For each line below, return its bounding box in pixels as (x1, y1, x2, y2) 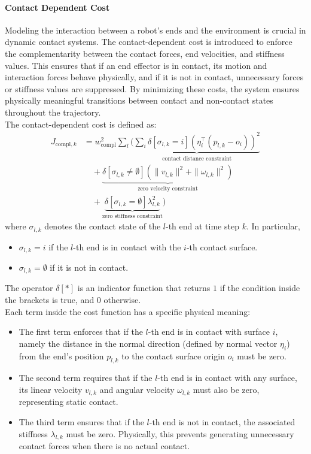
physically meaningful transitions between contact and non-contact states (5, 94, 273, 107)
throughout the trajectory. (5, 105, 101, 118)
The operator (5, 282, 53, 294)
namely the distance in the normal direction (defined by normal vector (19, 337, 278, 349)
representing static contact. (19, 395, 118, 408)
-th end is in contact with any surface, (157, 371, 297, 384)
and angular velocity (99, 383, 175, 395)
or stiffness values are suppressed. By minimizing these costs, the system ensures (5, 82, 300, 95)
